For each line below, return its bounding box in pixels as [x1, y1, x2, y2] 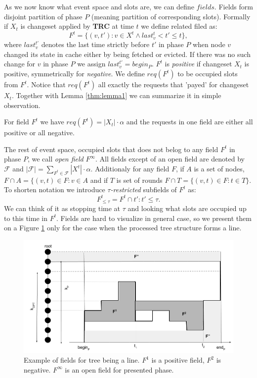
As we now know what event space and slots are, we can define [4, 1, 194, 11]
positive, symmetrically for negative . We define [4, 68, 145, 79]
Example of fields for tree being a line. [24, 355, 140, 365]
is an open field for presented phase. [65, 364, 174, 375]
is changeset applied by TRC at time [20, 21, 134, 31]
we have [40, 116, 64, 127]
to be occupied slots [177, 68, 238, 79]
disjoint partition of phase [4, 11, 83, 21]
